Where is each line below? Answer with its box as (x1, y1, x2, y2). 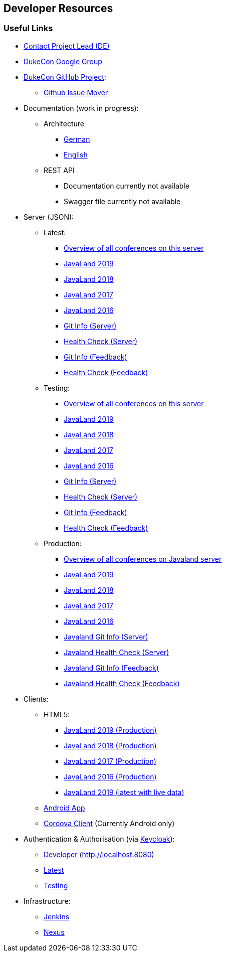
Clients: (24, 694, 49, 703)
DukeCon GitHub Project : (24, 72, 106, 81)
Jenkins (44, 912, 70, 921)
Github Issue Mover (44, 88, 108, 97)
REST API (44, 166, 75, 175)
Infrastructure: (24, 896, 71, 905)
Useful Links (4, 23, 53, 34)
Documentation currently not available (64, 181, 189, 190)
